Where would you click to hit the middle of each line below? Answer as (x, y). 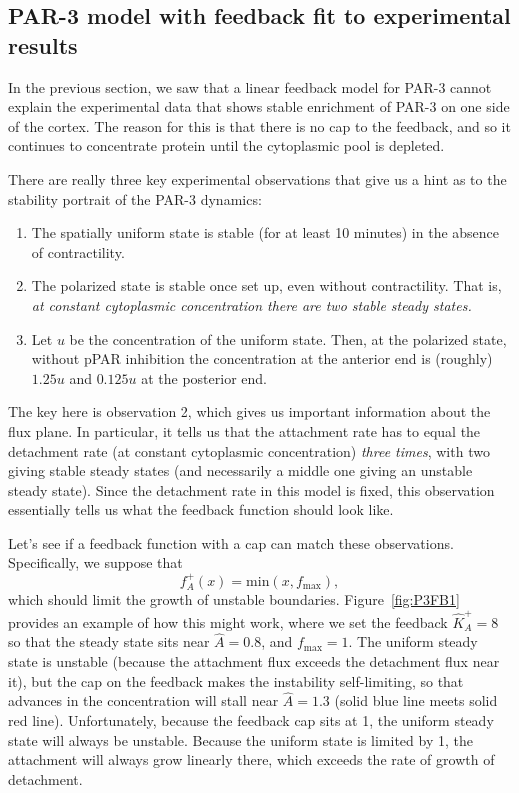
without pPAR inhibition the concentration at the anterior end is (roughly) (262, 358)
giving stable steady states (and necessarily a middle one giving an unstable (240, 470)
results (43, 44)
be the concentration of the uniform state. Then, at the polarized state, (288, 338)
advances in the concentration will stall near (143, 700)
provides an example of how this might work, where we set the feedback (228, 621)
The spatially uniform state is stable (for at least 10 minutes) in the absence (265, 232)
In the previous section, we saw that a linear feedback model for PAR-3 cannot (250, 86)
